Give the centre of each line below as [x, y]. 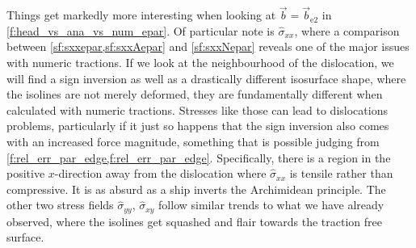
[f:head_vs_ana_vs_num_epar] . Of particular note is [141, 30]
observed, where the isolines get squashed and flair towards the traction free [195, 221]
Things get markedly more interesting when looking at [141, 15]
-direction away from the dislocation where [160, 173]
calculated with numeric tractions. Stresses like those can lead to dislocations [197, 109]
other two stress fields [60, 205]
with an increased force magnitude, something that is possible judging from [193, 141]
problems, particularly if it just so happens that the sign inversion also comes [198, 126]
